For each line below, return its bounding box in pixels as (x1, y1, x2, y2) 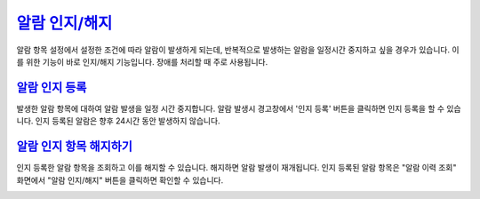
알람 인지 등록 (16, 80, 87, 95)
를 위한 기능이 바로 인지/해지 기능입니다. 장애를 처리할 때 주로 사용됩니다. (16, 56, 268, 67)
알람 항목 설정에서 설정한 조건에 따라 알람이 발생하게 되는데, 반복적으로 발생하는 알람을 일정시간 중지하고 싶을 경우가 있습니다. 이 (16, 44, 460, 55)
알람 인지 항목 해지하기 (16, 139, 133, 155)
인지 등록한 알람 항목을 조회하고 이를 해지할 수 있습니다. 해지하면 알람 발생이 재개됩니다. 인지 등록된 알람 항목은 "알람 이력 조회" (16, 163, 457, 173)
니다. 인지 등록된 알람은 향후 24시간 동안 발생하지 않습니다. (16, 115, 221, 126)
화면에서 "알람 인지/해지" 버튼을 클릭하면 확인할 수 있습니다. (16, 174, 224, 186)
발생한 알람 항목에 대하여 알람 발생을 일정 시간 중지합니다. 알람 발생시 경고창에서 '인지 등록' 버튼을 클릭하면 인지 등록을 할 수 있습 (16, 103, 461, 114)
